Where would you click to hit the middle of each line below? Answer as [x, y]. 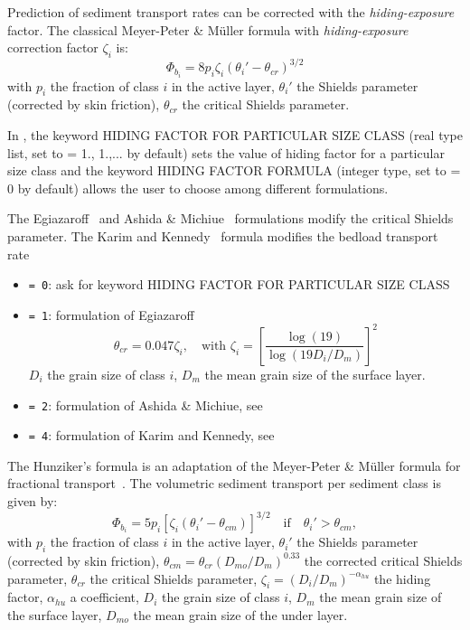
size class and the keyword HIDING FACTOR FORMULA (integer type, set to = [234, 170]
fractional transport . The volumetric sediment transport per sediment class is [224, 483]
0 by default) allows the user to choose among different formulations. [198, 188]
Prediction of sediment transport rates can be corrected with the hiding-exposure [231, 12]
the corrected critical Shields [383, 560]
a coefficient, [104, 597]
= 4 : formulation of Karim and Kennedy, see [151, 435]
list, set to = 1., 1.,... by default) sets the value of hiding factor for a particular [226, 152]
